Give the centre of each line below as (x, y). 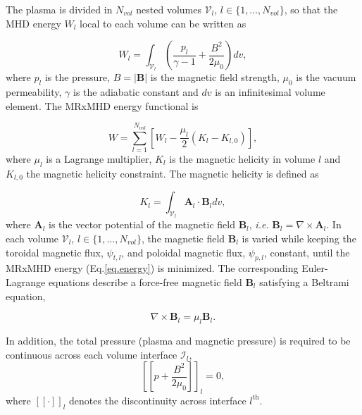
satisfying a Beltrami (304, 281)
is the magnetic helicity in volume (242, 158)
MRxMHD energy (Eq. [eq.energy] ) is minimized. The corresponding (152, 268)
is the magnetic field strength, (215, 77)
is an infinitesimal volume (270, 92)
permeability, (34, 92)
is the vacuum (326, 77)
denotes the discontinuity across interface (158, 400)
